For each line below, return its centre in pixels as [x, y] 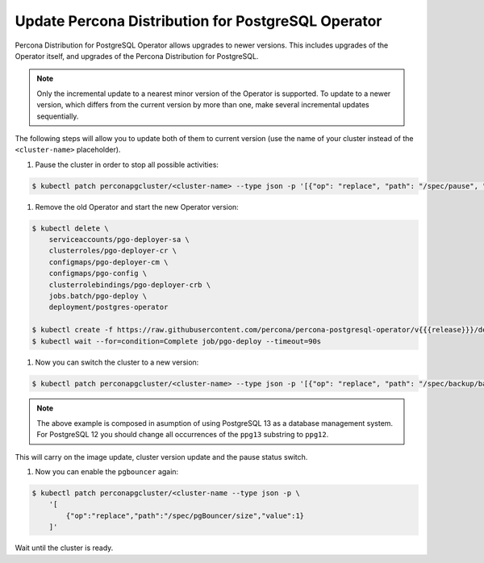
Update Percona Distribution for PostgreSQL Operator [198, 21]
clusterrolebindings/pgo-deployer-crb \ [130, 285]
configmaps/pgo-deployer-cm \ [108, 262]
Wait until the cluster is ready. [64, 548]
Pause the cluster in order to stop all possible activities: [127, 165]
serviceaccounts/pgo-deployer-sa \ [119, 240]
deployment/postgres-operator [108, 307]
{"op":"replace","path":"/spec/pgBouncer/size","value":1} [185, 515]
